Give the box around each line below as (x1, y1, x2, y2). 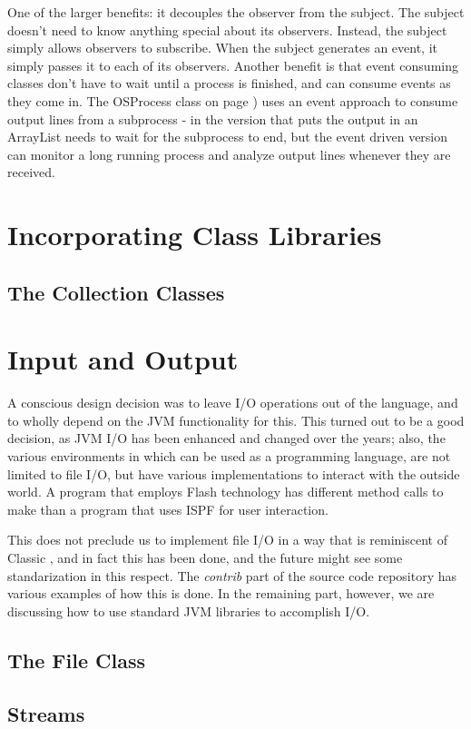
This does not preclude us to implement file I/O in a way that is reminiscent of (7, 530, 447, 549)
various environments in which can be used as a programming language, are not (7, 447, 451, 465)
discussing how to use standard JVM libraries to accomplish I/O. (7, 601, 370, 620)
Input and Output (7, 340, 239, 378)
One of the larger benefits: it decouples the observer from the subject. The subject (7, 3, 465, 21)
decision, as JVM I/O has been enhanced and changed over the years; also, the (7, 429, 446, 448)
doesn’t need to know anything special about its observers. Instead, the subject (7, 20, 447, 39)
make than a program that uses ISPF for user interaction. (7, 499, 329, 518)
